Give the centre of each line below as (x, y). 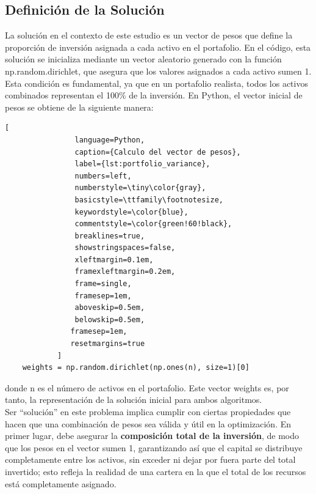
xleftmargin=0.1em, (114, 260)
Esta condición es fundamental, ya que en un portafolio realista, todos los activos (156, 83)
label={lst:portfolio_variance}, (142, 164)
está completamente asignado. (61, 483)
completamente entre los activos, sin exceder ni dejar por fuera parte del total (150, 459)
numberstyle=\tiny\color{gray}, (140, 188)
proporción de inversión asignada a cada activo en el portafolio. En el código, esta (158, 47)
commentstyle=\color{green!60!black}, (153, 224)
